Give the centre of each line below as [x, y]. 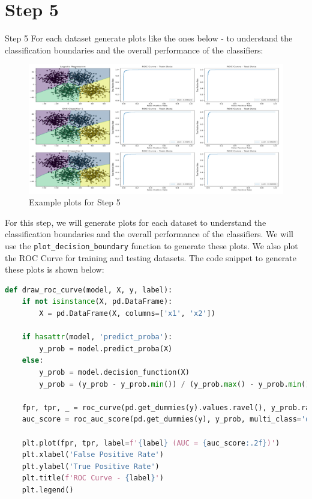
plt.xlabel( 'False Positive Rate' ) [93, 455]
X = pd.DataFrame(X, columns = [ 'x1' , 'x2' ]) [127, 314]
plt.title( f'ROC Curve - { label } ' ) [93, 478]
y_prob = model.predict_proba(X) [106, 349]
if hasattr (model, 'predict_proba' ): [97, 337]
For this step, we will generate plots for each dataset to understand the [136, 222]
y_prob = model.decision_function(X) [114, 372]
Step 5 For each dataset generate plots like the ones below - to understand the [149, 38]
